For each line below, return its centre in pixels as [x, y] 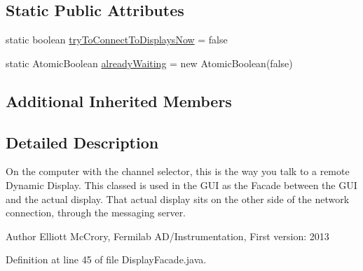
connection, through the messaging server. [96, 213]
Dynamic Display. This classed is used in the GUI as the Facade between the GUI [181, 185]
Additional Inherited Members [119, 100]
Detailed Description [82, 142]
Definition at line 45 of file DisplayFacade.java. [106, 259]
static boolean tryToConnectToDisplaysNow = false [117, 40]
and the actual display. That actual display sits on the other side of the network [178, 199]
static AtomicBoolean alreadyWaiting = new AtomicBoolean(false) [149, 63]
